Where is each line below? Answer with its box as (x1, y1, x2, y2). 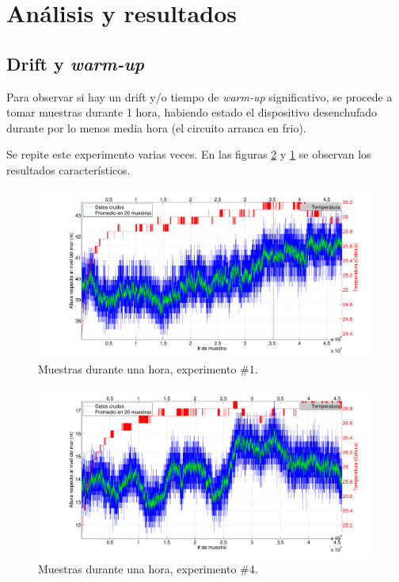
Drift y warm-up (6, 51, 144, 75)
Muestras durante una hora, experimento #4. (38, 560, 258, 576)
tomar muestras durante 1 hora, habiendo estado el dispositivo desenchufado (6, 104, 378, 121)
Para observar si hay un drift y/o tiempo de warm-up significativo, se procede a (6, 88, 393, 105)
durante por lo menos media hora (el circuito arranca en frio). (6, 119, 306, 136)
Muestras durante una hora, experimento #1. (38, 361, 258, 377)
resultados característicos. (6, 161, 131, 178)
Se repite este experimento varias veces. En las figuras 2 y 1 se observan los (6, 146, 371, 163)
